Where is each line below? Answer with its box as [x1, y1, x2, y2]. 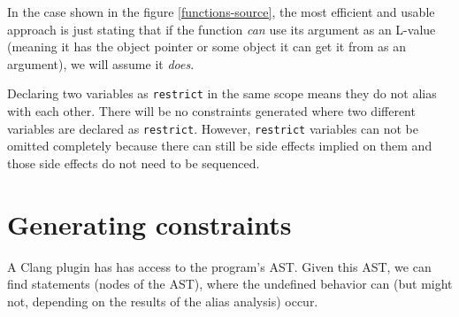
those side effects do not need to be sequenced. [7, 153, 260, 172]
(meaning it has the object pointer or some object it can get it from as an [7, 37, 407, 56]
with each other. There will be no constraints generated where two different [7, 102, 416, 120]
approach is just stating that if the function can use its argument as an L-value [7, 19, 436, 38]
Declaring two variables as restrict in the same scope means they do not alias [7, 84, 437, 103]
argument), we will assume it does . [7, 54, 195, 73]
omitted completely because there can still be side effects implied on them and [7, 136, 432, 155]
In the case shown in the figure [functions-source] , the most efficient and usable [7, 3, 435, 20]
